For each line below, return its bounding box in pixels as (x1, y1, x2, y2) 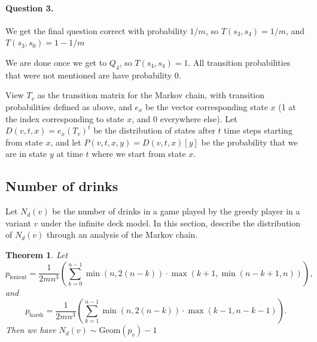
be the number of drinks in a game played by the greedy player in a (52, 205, 300, 217)
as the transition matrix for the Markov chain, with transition (37, 89, 265, 101)
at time (56, 147, 83, 160)
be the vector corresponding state (145, 100, 268, 113)
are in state (5, 147, 47, 160)
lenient (10, 274, 27, 281)
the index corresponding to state (5, 112, 124, 125)
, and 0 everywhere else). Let (132, 112, 237, 125)
